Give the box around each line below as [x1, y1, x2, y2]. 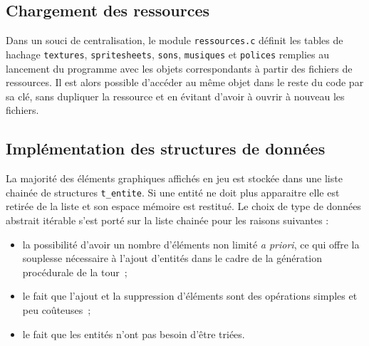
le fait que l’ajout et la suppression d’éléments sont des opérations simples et [22, 288, 358, 303]
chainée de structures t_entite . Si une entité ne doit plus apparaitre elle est [6, 184, 340, 199]
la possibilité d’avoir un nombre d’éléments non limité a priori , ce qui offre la [22, 236, 360, 251]
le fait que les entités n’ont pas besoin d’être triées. [22, 326, 245, 341]
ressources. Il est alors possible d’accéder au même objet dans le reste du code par [6, 75, 364, 90]
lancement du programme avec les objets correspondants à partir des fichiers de [6, 61, 353, 75]
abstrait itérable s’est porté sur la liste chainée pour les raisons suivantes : [6, 212, 329, 227]
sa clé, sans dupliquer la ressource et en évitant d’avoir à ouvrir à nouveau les [6, 88, 345, 103]
